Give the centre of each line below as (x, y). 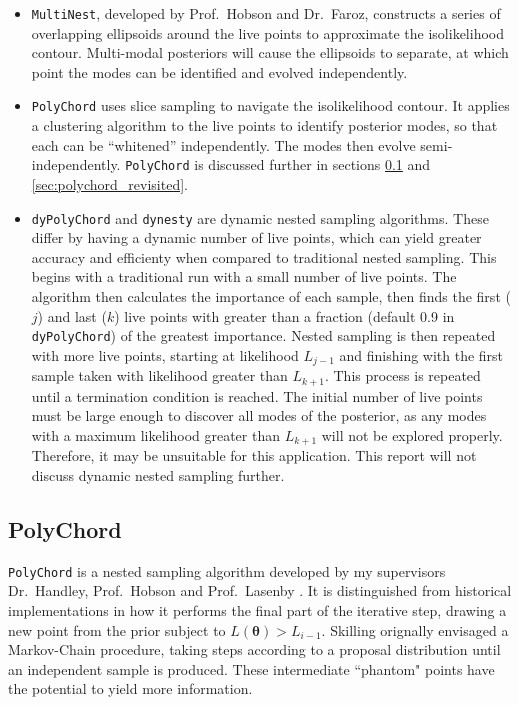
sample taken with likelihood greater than (159, 375)
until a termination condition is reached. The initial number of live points (257, 395)
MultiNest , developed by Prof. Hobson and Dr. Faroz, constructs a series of (266, 13)
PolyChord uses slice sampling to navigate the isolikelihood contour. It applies (270, 105)
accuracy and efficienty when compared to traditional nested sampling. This (264, 256)
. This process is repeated (402, 375)
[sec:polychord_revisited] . (110, 183)
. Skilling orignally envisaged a (415, 629)
